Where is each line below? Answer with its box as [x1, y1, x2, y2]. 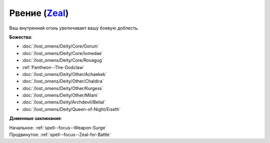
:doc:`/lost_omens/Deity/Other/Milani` [21, 92, 99, 98]
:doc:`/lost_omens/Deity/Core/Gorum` [21, 43, 99, 49]
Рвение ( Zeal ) [9, 7, 69, 18]
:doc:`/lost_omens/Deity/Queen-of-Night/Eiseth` [21, 106, 121, 112]
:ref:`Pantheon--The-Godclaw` [21, 64, 85, 70]
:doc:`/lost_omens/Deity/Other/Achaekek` [21, 71, 107, 77]
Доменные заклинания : [9, 115, 62, 121]
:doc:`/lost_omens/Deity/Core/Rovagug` [21, 57, 103, 63]
